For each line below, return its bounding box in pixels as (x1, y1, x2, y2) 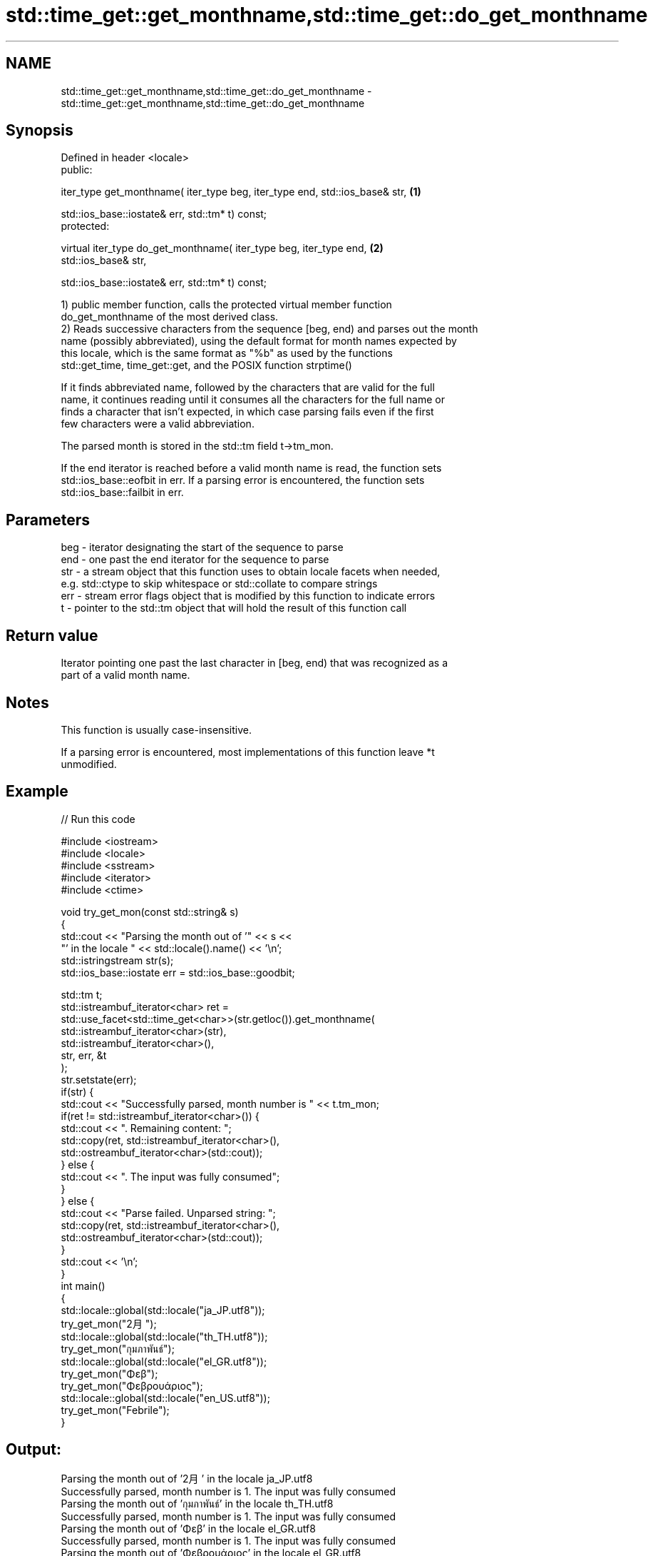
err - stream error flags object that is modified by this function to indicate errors (61, 590, 436, 602)
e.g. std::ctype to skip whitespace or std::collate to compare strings (61, 577, 378, 590)
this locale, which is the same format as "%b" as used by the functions (61, 347, 393, 360)
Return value (6, 626, 98, 645)
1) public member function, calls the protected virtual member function (61, 298, 392, 311)
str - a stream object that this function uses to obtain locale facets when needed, (61, 565, 441, 578)
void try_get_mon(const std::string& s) (61, 905, 239, 918)
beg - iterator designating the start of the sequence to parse (61, 541, 344, 554)
